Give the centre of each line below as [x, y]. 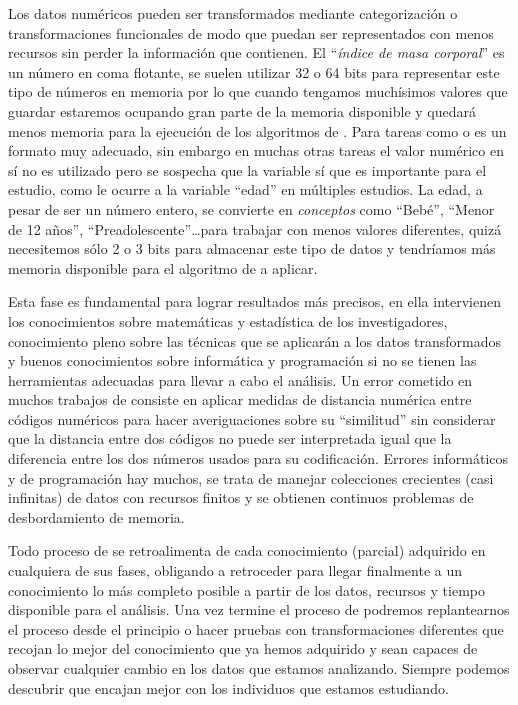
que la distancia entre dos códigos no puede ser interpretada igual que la [230, 438]
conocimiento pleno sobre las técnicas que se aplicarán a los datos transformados [255, 340]
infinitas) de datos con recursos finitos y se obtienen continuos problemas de [241, 497]
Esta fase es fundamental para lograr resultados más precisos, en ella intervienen [254, 301]
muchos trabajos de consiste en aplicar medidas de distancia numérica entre [240, 399]
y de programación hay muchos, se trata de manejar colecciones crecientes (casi [251, 477]
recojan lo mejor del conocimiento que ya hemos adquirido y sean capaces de [243, 648]
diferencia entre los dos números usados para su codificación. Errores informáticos [258, 458]
